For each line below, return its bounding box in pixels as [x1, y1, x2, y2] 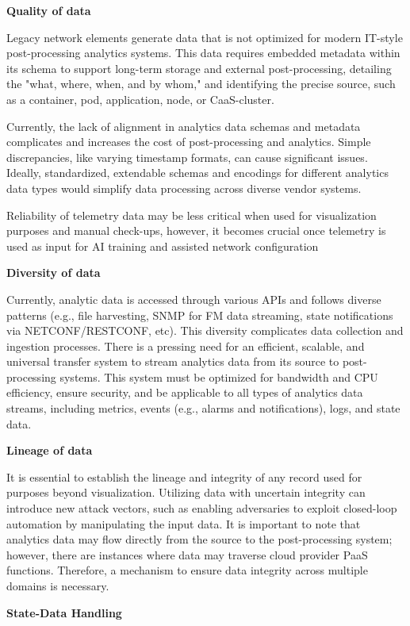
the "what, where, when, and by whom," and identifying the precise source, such [6, 75, 396, 92]
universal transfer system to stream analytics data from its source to [6, 353, 339, 370]
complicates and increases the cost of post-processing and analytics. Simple [6, 133, 371, 150]
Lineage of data [6, 442, 93, 459]
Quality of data [6, 2, 91, 18]
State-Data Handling [6, 604, 122, 620]
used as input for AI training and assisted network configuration [6, 237, 319, 254]
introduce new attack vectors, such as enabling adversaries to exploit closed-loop [6, 500, 397, 517]
